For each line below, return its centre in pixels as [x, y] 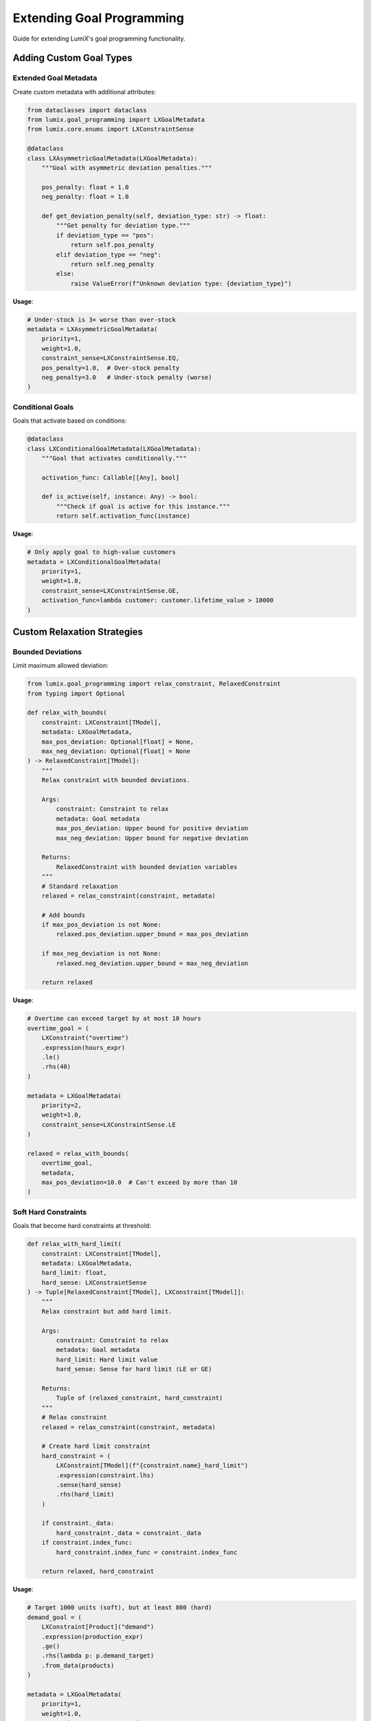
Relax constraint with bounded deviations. [116, 780]
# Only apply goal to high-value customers [102, 552]
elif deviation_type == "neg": [109, 254]
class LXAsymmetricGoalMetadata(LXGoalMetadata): [112, 158]
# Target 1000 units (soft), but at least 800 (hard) [120, 1608]
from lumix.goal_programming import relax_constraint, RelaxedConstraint [154, 684]
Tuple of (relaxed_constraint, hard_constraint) [139, 1398]
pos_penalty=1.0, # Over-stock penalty [111, 368]
